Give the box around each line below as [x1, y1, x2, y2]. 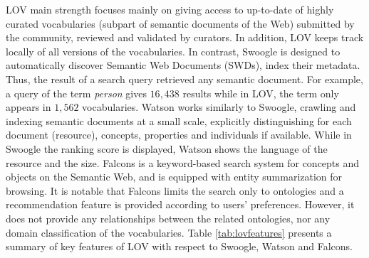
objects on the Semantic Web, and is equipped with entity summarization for [6, 169, 343, 184]
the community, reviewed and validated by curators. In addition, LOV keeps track [6, 30, 364, 45]
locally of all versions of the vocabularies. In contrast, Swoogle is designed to [6, 43, 341, 58]
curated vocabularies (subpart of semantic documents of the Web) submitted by [6, 16, 355, 31]
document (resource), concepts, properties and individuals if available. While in [6, 127, 352, 142]
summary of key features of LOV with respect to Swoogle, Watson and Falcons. [6, 239, 353, 254]
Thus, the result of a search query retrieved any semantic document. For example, [6, 71, 363, 86]
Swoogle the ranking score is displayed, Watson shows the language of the [6, 141, 328, 156]
